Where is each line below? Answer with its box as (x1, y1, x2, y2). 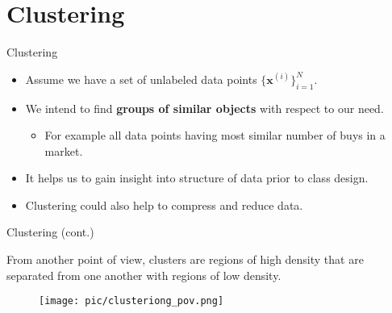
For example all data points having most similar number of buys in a (44, 127, 386, 144)
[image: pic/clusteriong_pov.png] (39, 295, 224, 307)
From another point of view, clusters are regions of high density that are (6, 251, 364, 268)
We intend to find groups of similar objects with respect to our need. (25, 99, 384, 116)
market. (44, 142, 83, 159)
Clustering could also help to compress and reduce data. (25, 196, 303, 213)
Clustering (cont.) (6, 223, 94, 240)
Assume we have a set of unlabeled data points (25, 70, 257, 87)
